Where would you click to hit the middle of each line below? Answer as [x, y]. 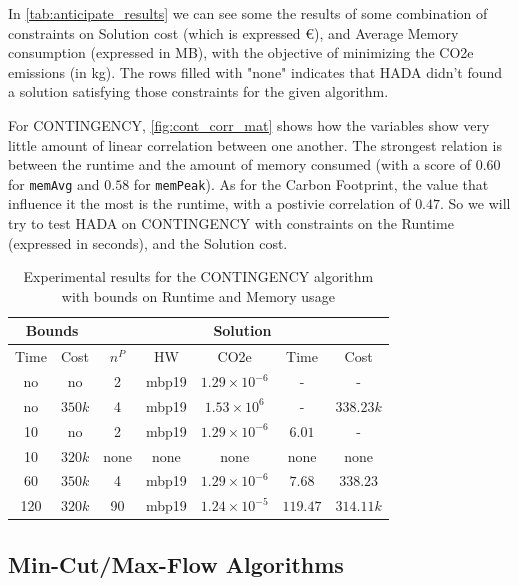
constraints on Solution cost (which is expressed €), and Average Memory [233, 32]
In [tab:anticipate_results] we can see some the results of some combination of [248, 13]
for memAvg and [54, 183]
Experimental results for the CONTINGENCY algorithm [198, 276]
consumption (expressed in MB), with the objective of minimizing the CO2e [241, 52]
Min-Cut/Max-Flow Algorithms [176, 563]
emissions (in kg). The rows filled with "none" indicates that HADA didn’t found [255, 71]
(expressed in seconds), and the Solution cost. [148, 242]
